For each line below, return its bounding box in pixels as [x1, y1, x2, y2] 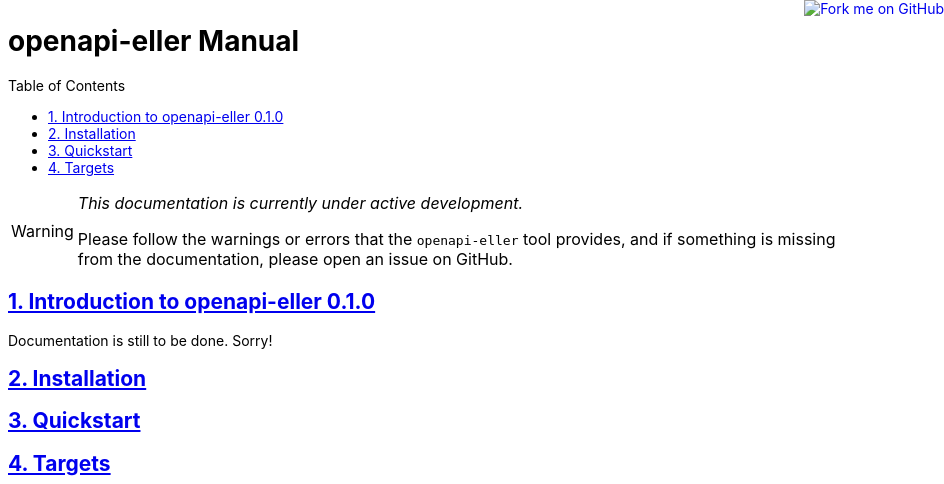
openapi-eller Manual [8, 24, 300, 58]
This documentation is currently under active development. [77, 192, 523, 213]
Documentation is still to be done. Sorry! [8, 331, 273, 349]
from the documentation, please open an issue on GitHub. [77, 248, 513, 269]
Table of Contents [8, 76, 126, 94]
